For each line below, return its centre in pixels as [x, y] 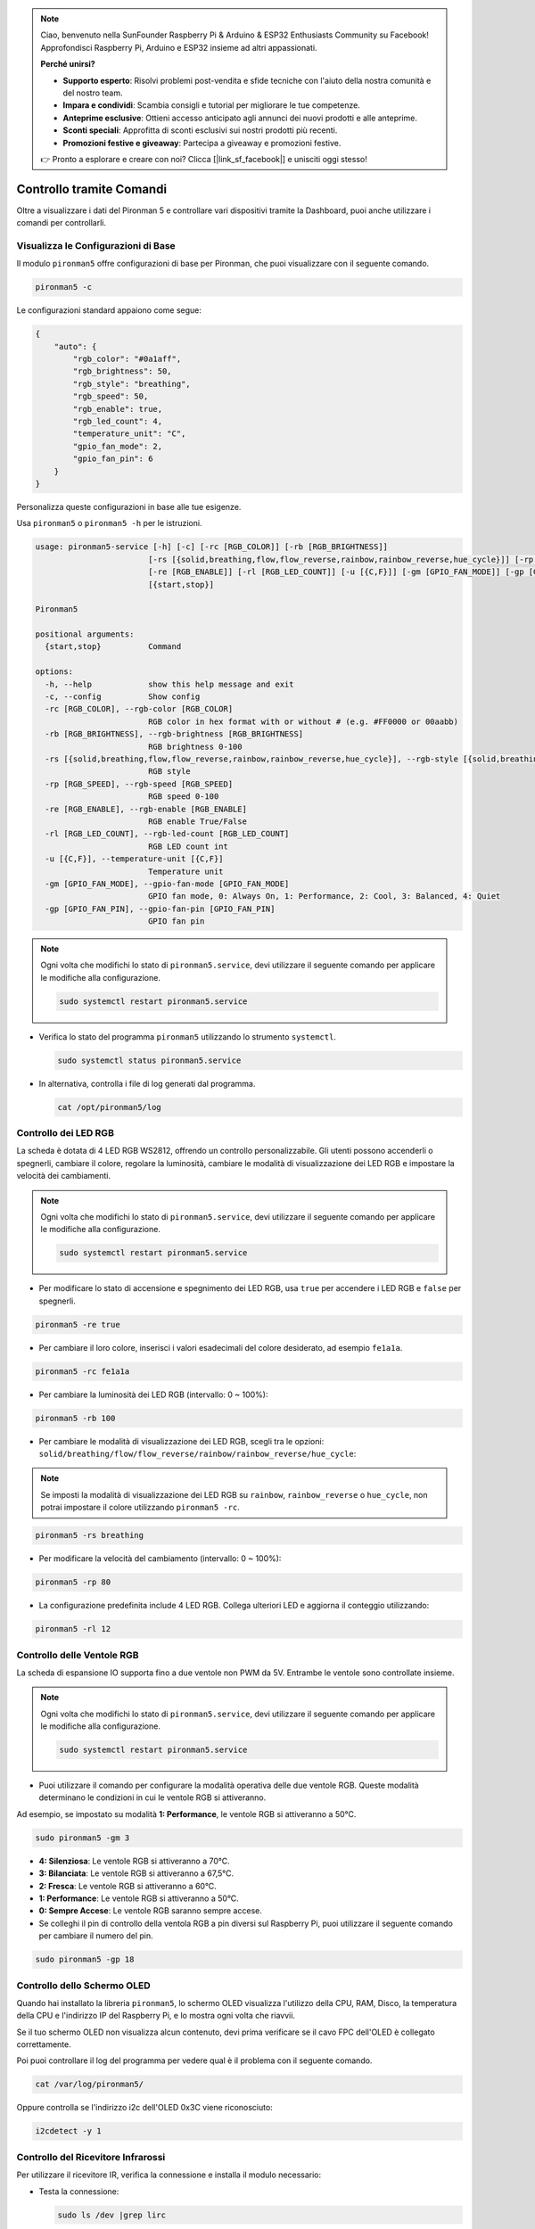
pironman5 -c [64, 287]
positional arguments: [85, 634]
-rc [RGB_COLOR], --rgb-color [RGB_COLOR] [139, 709]
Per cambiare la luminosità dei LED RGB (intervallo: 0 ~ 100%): [153, 1394]
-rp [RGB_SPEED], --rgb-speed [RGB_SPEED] [139, 784]
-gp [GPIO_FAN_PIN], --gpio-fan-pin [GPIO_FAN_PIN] [160, 909]
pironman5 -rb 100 [75, 1418]
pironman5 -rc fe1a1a [82, 1371]
